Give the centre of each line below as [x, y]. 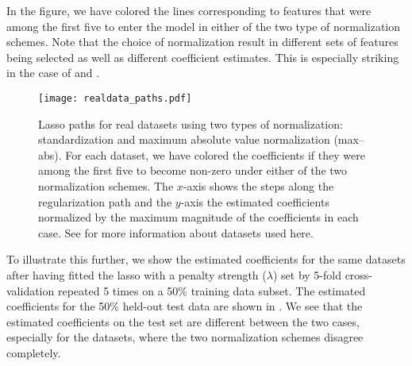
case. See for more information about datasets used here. [176, 232]
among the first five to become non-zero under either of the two [193, 170]
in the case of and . [53, 73]
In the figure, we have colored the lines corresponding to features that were [189, 10]
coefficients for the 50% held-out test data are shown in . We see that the [185, 306]
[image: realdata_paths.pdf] [115, 98]
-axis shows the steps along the [258, 186]
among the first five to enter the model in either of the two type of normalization [204, 26]
